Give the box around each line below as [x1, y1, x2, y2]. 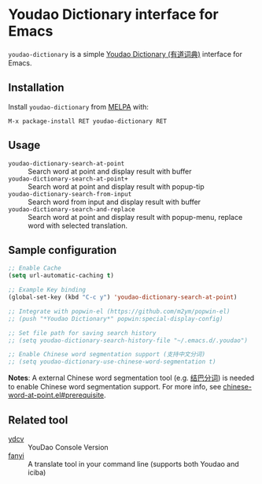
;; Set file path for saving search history [8, 329, 157, 337]
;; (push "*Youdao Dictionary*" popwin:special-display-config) [8, 315, 223, 322]
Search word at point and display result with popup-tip [28, 181, 205, 191]
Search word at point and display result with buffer [28, 166, 192, 176]
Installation [8, 81, 65, 95]
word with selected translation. [28, 221, 128, 230]
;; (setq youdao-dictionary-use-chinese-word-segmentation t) [8, 358, 216, 366]
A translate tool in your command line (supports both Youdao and [28, 459, 240, 468]
